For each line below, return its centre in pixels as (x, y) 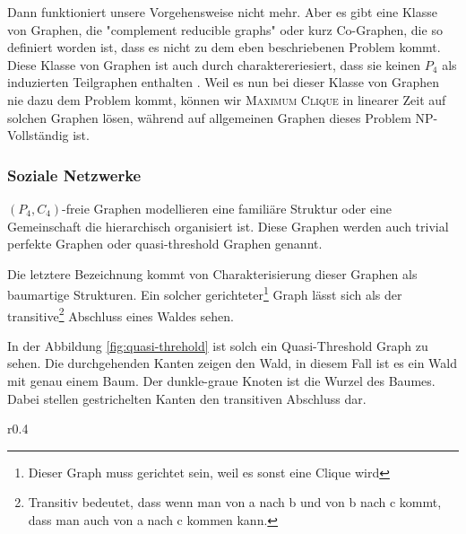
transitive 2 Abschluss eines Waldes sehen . (121, 314)
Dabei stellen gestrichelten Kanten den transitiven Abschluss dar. (187, 398)
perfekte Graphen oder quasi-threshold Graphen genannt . (165, 244)
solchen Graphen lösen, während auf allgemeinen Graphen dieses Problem (209, 117)
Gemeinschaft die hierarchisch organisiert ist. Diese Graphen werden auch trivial (228, 226)
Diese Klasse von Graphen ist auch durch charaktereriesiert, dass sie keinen (214, 64)
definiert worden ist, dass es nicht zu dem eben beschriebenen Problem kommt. (224, 47)
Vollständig (38, 135)
